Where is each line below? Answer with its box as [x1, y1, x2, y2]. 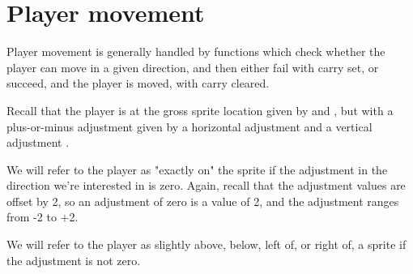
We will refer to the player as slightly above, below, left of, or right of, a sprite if [6, 236, 407, 253]
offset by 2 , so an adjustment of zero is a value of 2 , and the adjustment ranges [6, 192, 399, 209]
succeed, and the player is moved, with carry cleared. [6, 75, 270, 92]
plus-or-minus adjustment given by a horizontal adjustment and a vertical [6, 118, 373, 135]
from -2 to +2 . [6, 208, 79, 225]
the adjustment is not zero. [6, 251, 141, 268]
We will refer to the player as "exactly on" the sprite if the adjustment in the [6, 161, 388, 178]
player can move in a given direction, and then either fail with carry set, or [6, 58, 379, 75]
